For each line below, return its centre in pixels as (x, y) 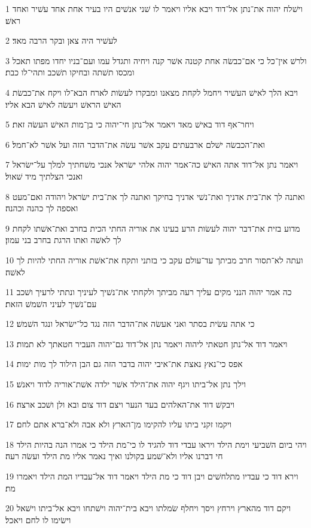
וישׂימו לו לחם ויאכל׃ (38, 519)
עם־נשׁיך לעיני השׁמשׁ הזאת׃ (51, 303)
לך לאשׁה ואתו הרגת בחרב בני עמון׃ (63, 240)
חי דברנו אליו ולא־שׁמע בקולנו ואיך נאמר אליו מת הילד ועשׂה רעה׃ (114, 456)
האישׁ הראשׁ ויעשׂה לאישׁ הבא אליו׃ (63, 104)
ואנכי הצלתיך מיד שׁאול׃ (44, 176)
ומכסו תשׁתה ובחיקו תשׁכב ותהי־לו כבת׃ (70, 72)
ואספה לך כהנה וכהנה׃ (42, 208)
